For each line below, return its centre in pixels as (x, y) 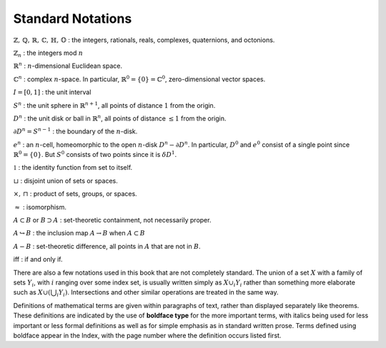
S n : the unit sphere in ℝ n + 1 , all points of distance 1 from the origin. (114, 105)
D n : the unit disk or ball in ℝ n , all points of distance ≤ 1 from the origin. (120, 118)
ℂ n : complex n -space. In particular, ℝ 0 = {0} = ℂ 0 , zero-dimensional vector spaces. (139, 79)
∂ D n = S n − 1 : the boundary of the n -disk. (75, 131)
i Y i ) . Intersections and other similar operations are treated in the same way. (168, 293)
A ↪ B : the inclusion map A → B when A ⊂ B (79, 233)
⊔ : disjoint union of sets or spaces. (65, 180)
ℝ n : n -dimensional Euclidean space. (68, 66)
